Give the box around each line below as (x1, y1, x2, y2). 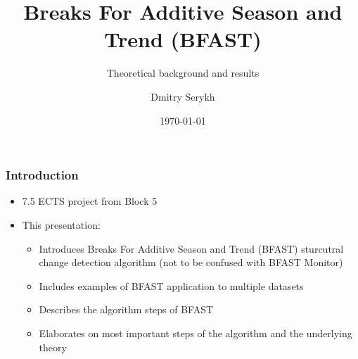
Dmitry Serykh (151, 89, 215, 103)
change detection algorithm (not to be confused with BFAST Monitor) (39, 255, 343, 270)
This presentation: (22, 217, 101, 232)
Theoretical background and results (106, 65, 260, 80)
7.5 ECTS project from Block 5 (22, 194, 158, 208)
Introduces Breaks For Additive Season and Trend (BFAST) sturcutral (39, 241, 344, 256)
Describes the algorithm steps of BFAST (39, 302, 214, 317)
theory (39, 339, 67, 354)
